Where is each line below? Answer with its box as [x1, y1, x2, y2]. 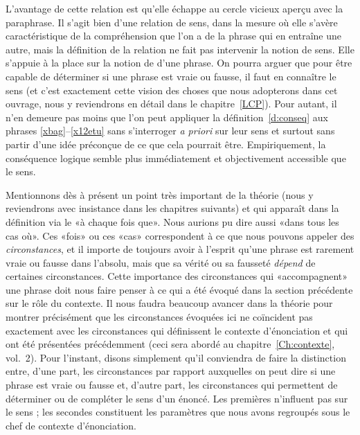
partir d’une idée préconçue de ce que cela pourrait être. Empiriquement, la [6, 136, 326, 151]
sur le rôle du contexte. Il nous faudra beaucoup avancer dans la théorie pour [6, 296, 333, 310]
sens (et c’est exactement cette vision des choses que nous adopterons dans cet [6, 82, 338, 97]
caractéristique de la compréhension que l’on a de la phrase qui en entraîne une [6, 28, 341, 43]
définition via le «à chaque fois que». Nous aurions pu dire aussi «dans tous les [6, 214, 339, 229]
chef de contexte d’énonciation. [6, 418, 136, 432]
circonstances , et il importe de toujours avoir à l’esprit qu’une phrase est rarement [6, 242, 354, 256]
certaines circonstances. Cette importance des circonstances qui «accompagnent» [6, 269, 348, 283]
